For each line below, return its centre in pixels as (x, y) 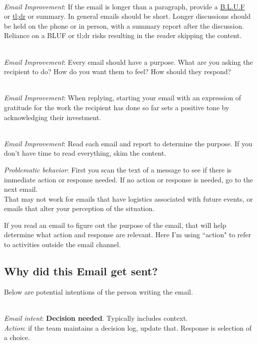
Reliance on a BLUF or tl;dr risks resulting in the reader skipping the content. (123, 35)
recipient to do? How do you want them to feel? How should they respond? (118, 71)
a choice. (17, 337)
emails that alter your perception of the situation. (79, 208)
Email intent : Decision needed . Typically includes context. (96, 318)
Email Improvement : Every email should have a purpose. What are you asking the (128, 62)
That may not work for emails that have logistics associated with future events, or (128, 198)
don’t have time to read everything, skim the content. (85, 153)
